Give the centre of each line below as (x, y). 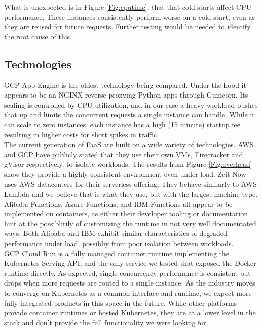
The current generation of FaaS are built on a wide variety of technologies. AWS (129, 144)
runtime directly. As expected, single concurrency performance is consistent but (127, 273)
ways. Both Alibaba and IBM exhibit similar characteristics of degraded (116, 233)
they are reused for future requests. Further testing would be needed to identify (127, 27)
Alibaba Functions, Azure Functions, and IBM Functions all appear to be (118, 203)
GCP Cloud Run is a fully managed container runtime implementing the (117, 253)
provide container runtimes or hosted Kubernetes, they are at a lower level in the (130, 313)
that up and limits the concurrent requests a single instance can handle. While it (129, 114)
